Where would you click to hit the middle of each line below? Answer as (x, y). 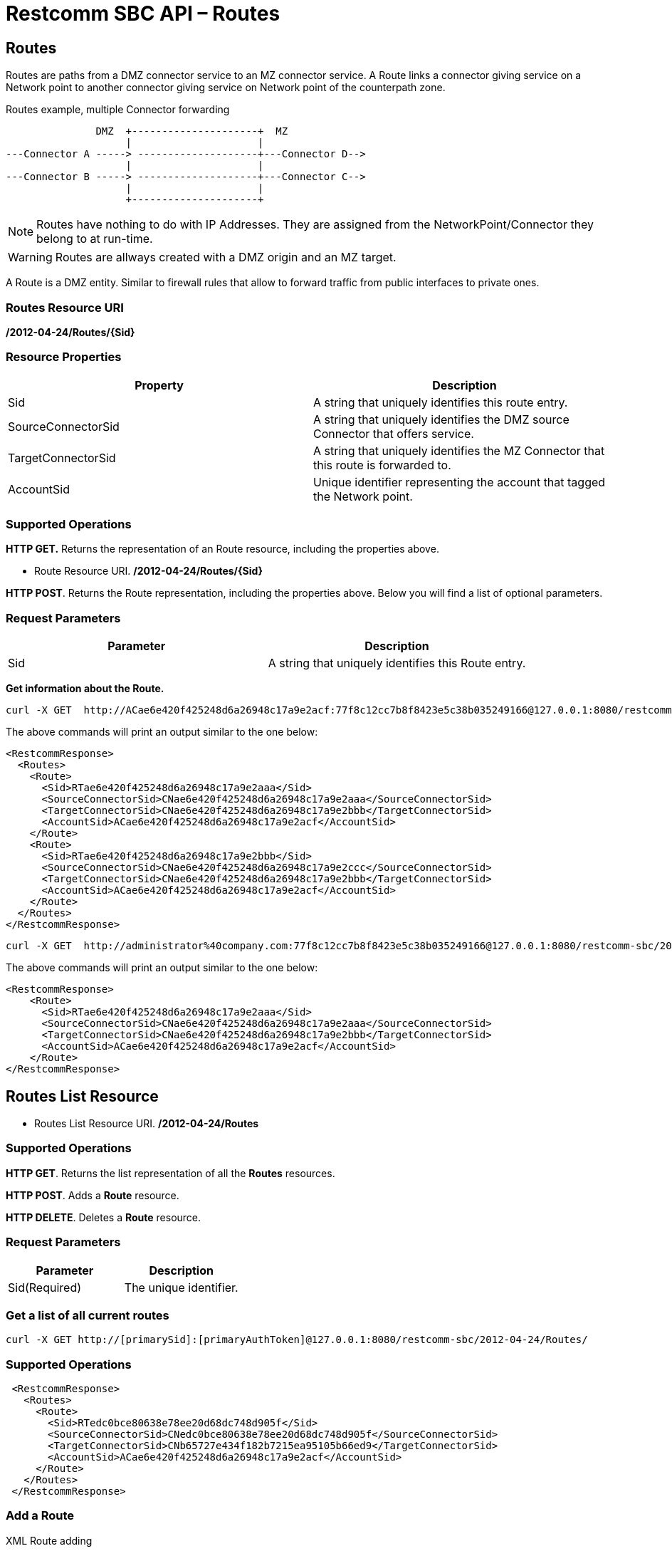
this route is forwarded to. (382, 465)
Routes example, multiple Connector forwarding (118, 110)
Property (159, 385)
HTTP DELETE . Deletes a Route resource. (104, 1217)
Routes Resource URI (65, 307)
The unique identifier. (181, 1287)
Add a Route (40, 1516)
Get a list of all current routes (88, 1315)
